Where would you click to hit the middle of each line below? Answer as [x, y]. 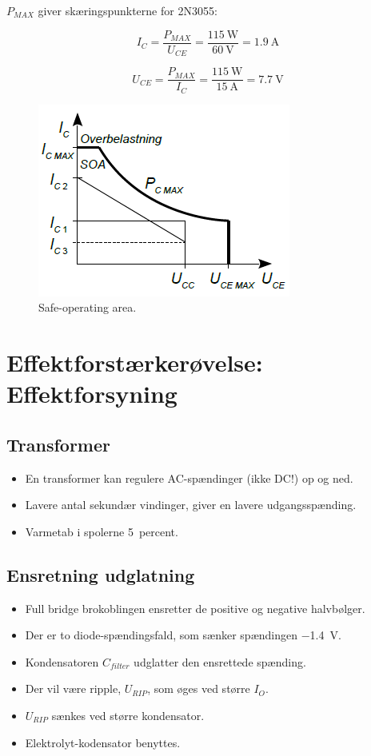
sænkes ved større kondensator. [128, 715]
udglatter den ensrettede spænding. [220, 661]
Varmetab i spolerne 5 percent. [102, 531]
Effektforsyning [92, 394]
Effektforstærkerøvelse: [135, 362]
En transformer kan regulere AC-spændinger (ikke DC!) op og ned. [189, 477]
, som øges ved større [199, 688]
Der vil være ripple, [73, 688]
